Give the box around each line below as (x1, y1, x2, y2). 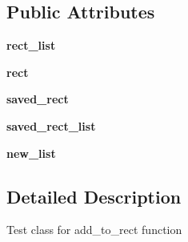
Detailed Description (6, 184, 182, 208)
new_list (6, 144, 56, 161)
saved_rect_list (6, 117, 96, 134)
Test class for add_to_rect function (6, 221, 182, 238)
